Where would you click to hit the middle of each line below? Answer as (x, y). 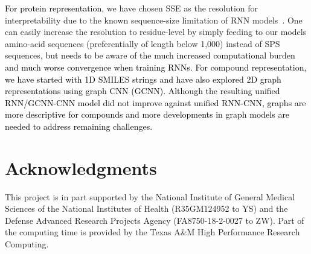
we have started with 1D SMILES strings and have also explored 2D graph (143, 79)
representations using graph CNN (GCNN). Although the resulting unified (143, 91)
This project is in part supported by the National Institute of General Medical (150, 196)
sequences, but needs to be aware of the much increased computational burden (150, 55)
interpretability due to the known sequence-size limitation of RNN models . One (154, 20)
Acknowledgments (81, 167)
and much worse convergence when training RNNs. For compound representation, (156, 67)
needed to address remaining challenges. (79, 126)
